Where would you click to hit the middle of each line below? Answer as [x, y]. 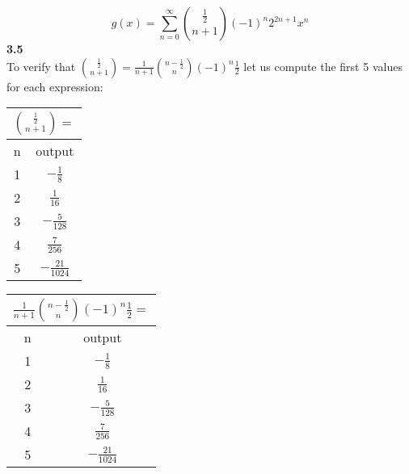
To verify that [41, 66]
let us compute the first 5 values [323, 66]
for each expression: [55, 86]
